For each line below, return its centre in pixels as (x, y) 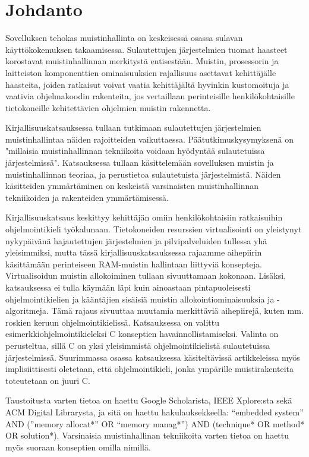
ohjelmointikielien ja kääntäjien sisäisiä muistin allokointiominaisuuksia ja (140, 299)
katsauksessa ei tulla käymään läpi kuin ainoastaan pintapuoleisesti (128, 287)
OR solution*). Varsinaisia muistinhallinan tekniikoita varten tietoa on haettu (147, 435)
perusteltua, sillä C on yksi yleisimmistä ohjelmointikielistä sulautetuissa (138, 345)
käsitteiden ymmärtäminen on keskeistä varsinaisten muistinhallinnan (132, 186)
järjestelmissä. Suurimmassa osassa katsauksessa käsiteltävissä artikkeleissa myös (153, 357)
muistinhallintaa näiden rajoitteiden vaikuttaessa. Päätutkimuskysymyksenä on (149, 139)
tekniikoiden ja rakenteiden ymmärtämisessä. (87, 197)
